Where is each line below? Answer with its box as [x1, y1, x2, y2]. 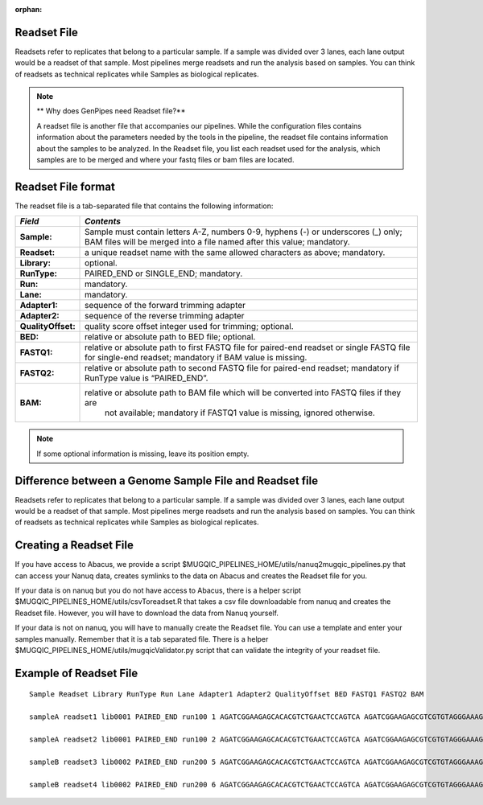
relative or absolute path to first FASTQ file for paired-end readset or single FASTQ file [85, 342, 411, 353]
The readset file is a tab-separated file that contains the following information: [14, 201, 274, 211]
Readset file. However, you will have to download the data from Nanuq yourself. [14, 608, 279, 618]
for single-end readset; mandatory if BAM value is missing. [85, 352, 308, 363]
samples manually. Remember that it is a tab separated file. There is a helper [14, 634, 269, 643]
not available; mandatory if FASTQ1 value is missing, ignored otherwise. [105, 407, 376, 418]
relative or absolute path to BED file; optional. [85, 331, 256, 343]
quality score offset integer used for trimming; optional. [85, 321, 294, 332]
